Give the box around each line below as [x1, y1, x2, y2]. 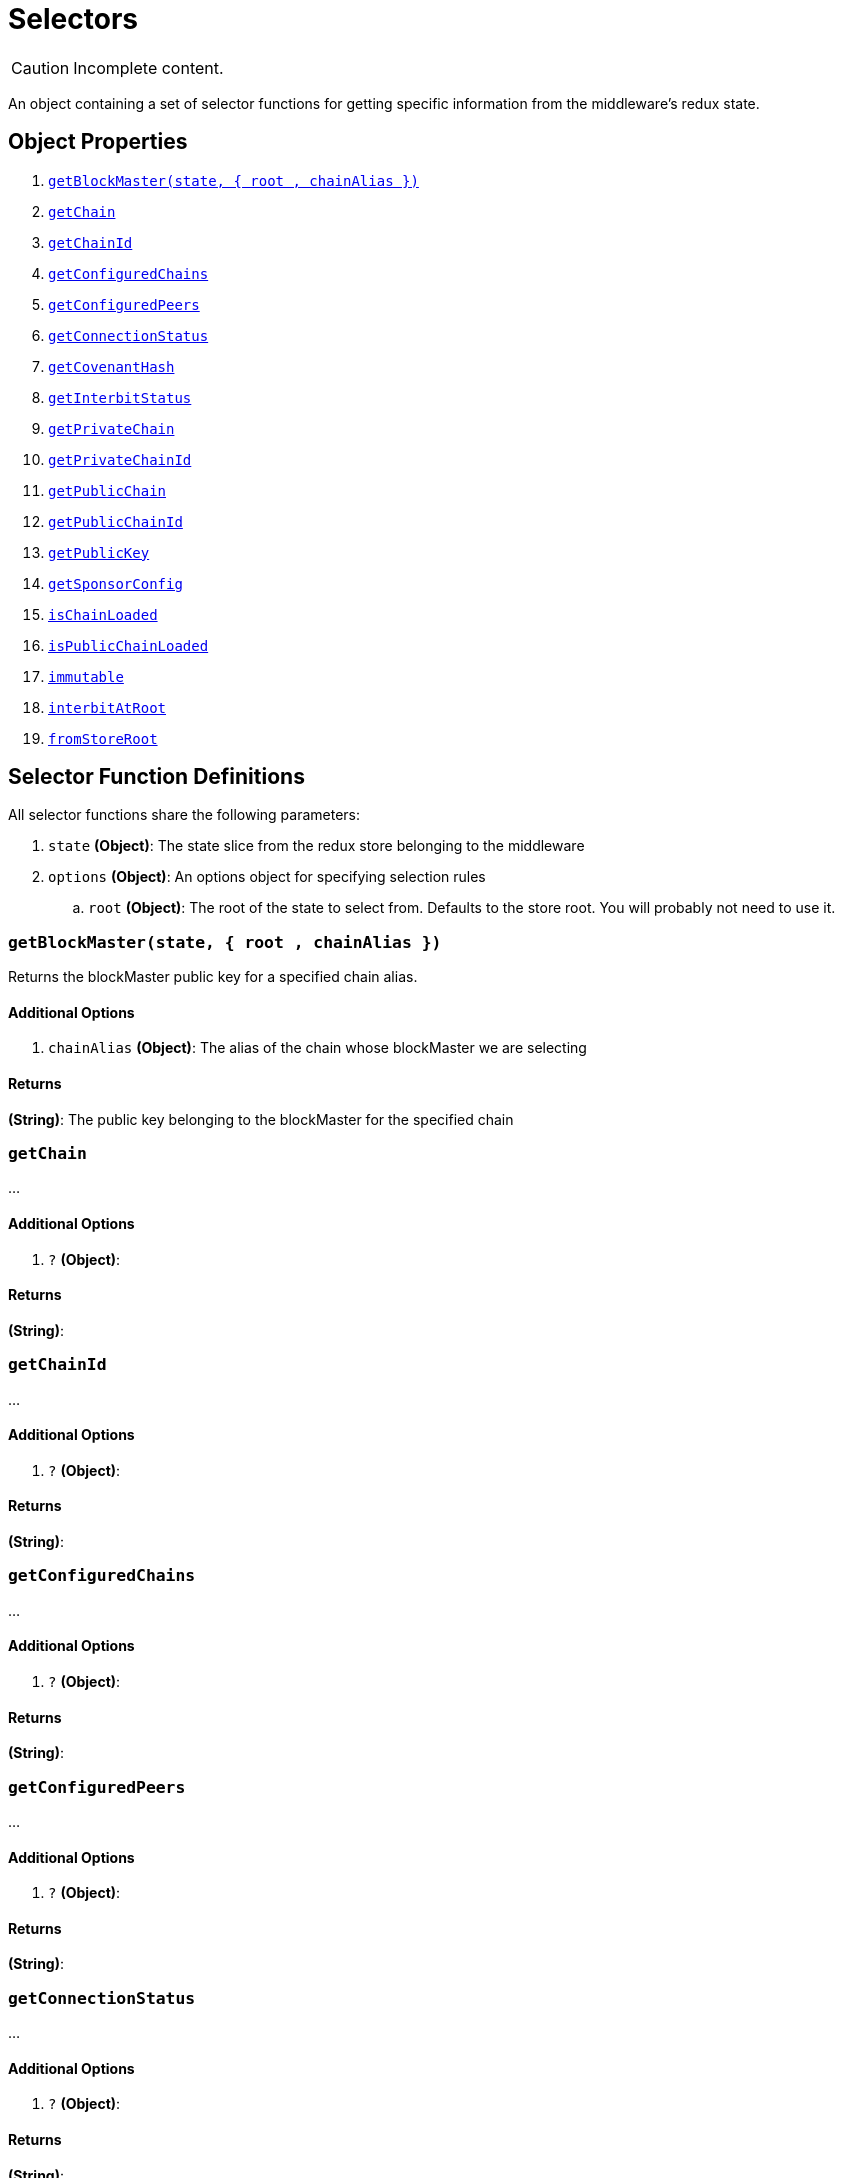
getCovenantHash [48, 358, 175, 375]
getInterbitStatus [48, 389, 192, 406]
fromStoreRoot [48, 730, 158, 747]
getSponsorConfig [48, 575, 183, 592]
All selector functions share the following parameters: [8, 806, 361, 824]
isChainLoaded [48, 606, 158, 623]
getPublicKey [48, 544, 150, 561]
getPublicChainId [48, 513, 183, 530]
